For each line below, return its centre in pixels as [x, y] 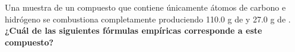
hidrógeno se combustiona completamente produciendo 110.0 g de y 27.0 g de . [148, 19]
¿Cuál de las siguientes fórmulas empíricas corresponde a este [134, 30]
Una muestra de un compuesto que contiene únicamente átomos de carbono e [145, 7]
